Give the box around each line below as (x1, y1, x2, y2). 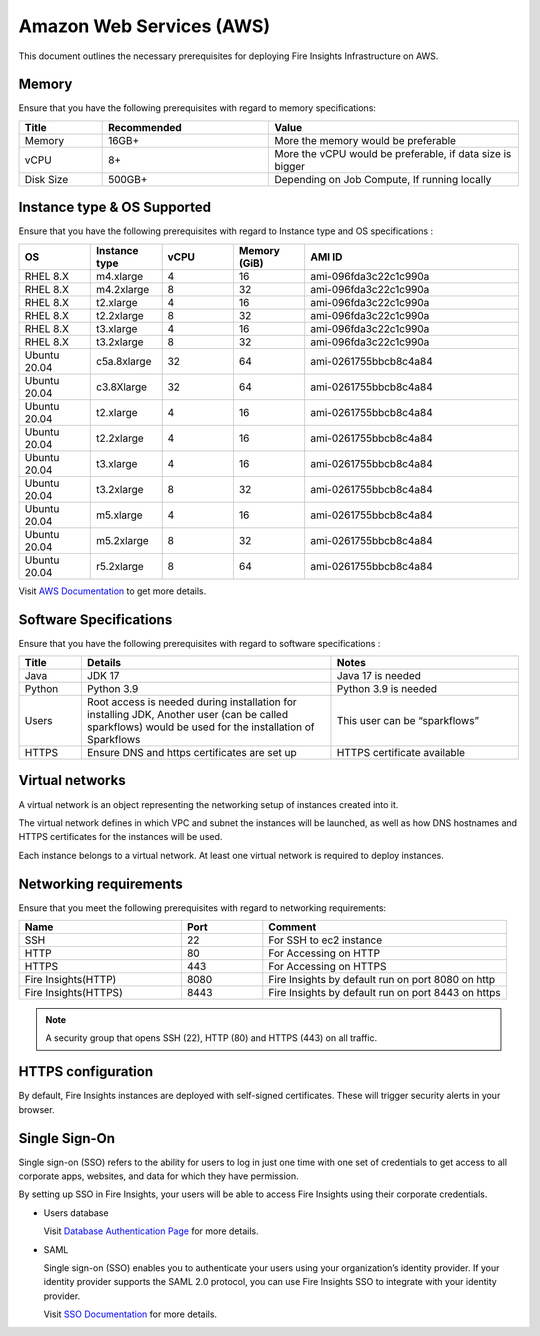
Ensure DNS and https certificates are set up (86, 746, 297, 760)
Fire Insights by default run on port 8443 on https (268, 986, 501, 1000)
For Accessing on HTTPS (268, 960, 387, 974)
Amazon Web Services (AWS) (18, 15, 270, 37)
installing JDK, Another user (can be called (86, 708, 289, 722)
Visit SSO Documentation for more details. (43, 1308, 218, 1320)
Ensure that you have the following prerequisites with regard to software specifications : (18, 637, 381, 649)
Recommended (108, 120, 182, 134)
